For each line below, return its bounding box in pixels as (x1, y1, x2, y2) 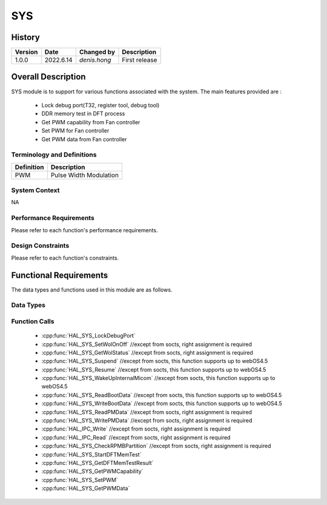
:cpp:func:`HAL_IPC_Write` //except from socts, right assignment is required (41, 425, 231, 433)
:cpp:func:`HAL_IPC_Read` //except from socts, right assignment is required (41, 433, 231, 441)
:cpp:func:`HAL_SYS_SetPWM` (41, 476, 118, 483)
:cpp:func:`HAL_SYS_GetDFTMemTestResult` (41, 459, 154, 466)
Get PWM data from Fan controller (41, 135, 127, 142)
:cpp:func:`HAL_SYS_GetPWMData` (41, 485, 130, 492)
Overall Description (11, 72, 86, 82)
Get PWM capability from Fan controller (41, 118, 140, 125)
